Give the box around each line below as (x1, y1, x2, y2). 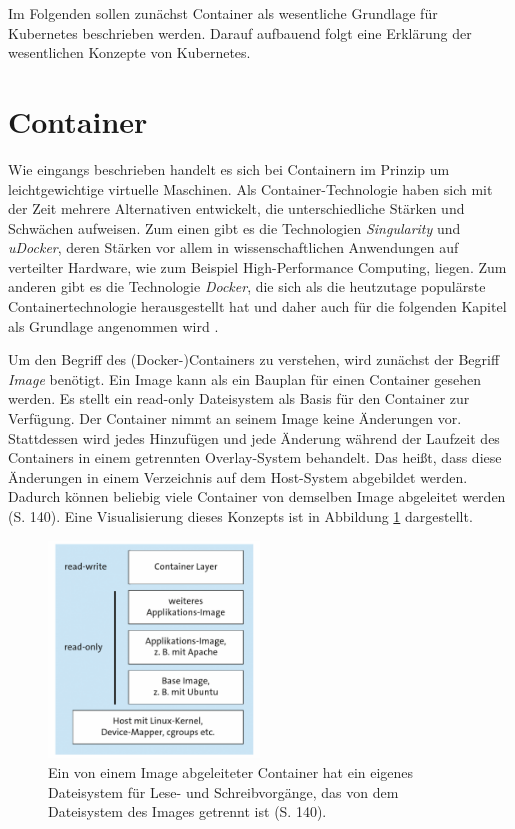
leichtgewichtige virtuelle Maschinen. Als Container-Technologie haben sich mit (8, 178, 493, 199)
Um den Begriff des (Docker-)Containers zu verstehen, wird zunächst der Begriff (8, 349, 500, 370)
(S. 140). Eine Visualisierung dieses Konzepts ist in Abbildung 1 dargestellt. (8, 506, 473, 526)
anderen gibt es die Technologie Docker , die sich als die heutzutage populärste (8, 276, 486, 297)
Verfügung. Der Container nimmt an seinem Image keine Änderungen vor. (8, 408, 462, 429)
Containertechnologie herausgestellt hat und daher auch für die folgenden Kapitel (8, 296, 507, 317)
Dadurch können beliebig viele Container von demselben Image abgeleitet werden (8, 486, 506, 507)
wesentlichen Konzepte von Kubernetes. (8, 42, 251, 63)
